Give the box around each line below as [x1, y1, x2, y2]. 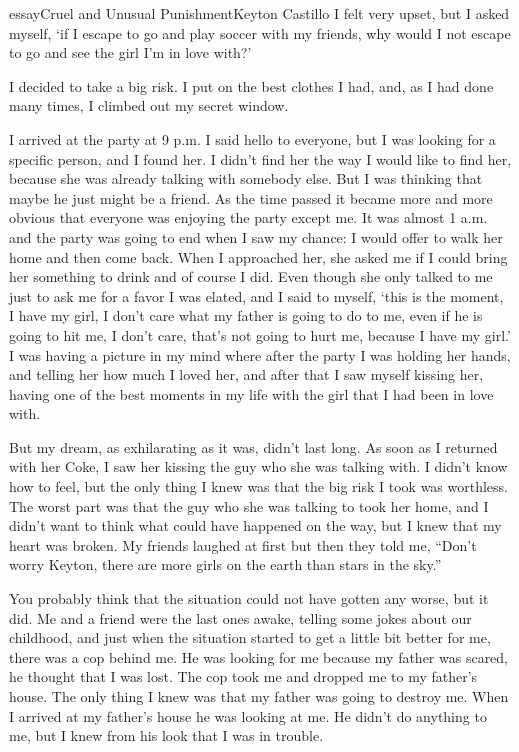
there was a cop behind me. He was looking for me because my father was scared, [9, 646, 509, 667]
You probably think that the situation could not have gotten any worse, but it [9, 588, 489, 609]
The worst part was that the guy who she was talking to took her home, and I [9, 495, 489, 516]
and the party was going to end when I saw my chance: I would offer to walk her [9, 226, 503, 247]
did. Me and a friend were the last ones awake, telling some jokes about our [9, 607, 472, 628]
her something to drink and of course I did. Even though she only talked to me [9, 266, 493, 287]
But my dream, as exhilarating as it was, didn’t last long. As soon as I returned [9, 436, 498, 457]
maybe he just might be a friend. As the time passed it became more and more [9, 187, 493, 208]
